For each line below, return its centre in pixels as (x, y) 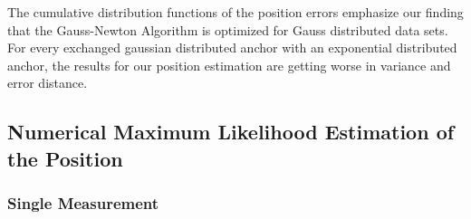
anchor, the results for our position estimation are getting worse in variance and (229, 65)
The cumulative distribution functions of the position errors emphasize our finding (235, 12)
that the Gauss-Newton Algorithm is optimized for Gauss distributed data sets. (228, 29)
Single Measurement (83, 203)
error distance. (48, 83)
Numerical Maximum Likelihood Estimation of (231, 132)
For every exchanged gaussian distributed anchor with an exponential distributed (232, 48)
